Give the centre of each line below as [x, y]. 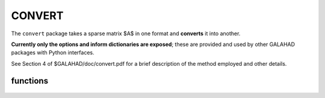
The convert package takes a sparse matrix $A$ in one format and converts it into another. [126, 33]
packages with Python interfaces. [53, 53]
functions [29, 81]
